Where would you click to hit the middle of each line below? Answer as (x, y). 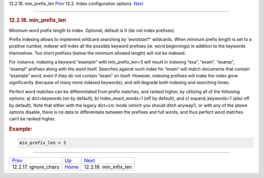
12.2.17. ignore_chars (36, 167)
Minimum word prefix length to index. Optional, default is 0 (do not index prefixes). (92, 30)
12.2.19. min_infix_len (108, 167)
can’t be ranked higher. (32, 119)
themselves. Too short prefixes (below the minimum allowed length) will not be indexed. (97, 53)
